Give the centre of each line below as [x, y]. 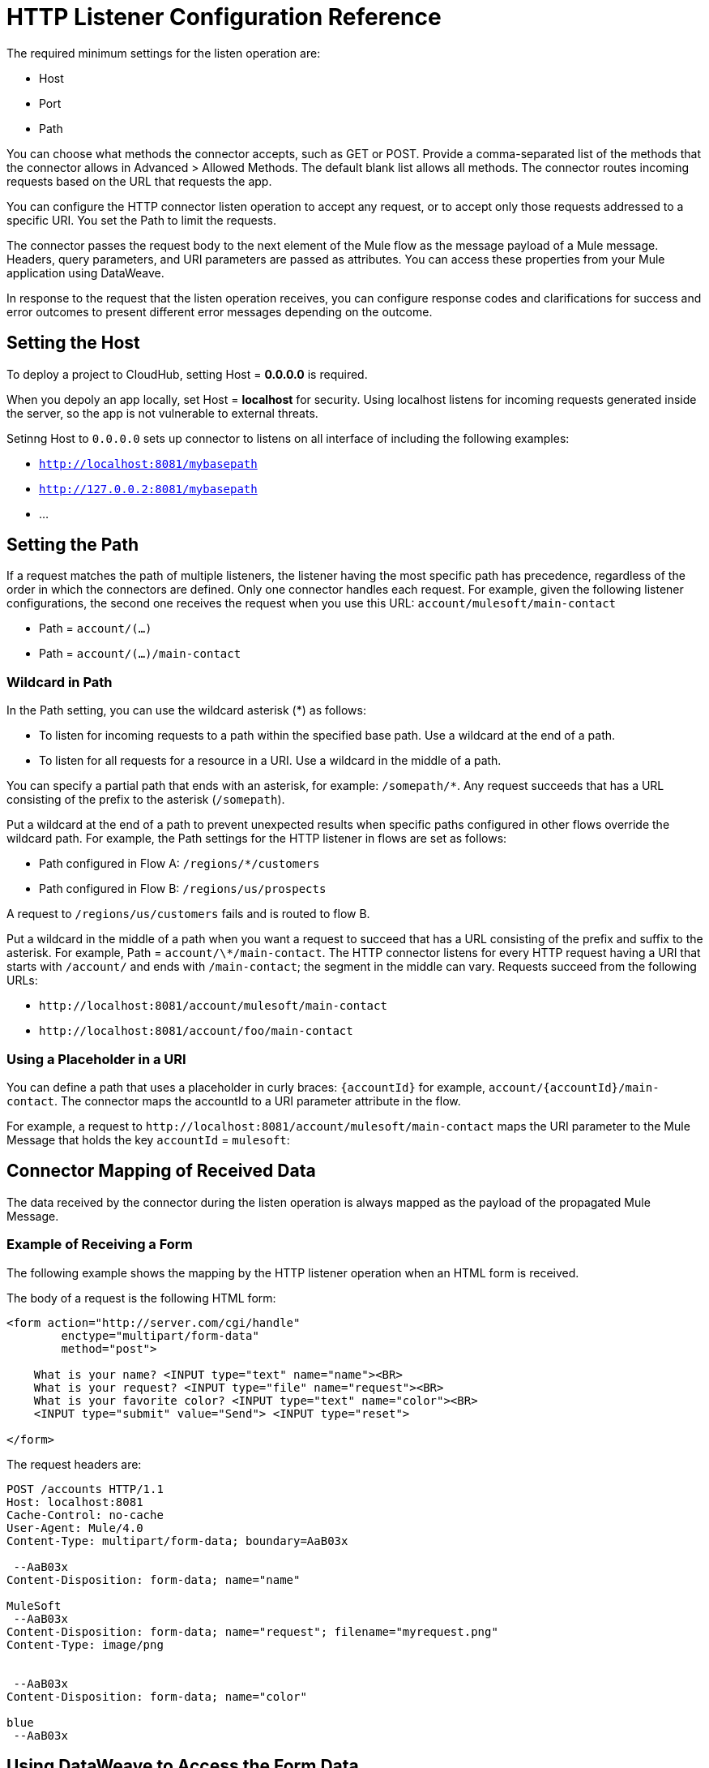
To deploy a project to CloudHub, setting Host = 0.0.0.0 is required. [187, 374]
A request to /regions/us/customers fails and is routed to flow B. [188, 914]
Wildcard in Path [60, 682]
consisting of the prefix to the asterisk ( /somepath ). [146, 800]
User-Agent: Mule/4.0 [75, 1528]
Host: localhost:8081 [75, 1502]
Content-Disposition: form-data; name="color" [157, 1696]
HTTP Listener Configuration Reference [224, 17]
